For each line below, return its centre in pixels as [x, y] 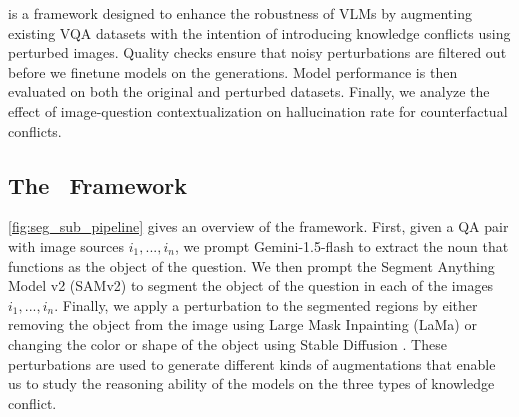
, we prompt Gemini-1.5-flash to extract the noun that [341, 245]
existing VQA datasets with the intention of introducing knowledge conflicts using [259, 32]
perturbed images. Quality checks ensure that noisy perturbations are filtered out [257, 52]
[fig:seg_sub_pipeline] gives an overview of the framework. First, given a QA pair [258, 226]
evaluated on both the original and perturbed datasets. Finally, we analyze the [249, 91]
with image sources [66, 245]
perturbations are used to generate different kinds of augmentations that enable [252, 363]
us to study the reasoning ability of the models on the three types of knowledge [251, 383]
